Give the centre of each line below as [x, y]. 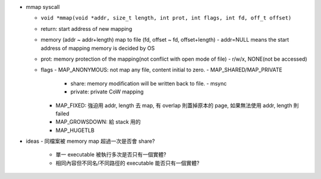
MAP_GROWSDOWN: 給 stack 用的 [98, 122]
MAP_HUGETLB [75, 130]
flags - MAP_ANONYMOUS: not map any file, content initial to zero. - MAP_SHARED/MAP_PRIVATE [161, 70]
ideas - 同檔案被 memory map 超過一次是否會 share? [90, 141]
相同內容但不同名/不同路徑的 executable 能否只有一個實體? [128, 163]
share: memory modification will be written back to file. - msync [149, 83]
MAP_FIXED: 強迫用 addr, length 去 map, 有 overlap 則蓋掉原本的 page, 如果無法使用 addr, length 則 [177, 105]
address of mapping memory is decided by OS [98, 48]
